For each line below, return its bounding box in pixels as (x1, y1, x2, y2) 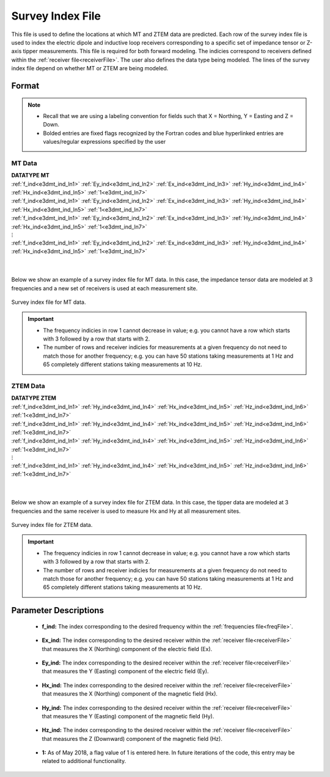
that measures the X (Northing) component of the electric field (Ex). (42, 645, 213, 652)
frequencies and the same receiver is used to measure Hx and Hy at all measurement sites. (11, 507, 241, 515)
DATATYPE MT (11, 172, 50, 179)
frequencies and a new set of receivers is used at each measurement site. (11, 284, 198, 292)
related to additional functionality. (42, 757, 127, 765)
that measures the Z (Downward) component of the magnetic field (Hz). (42, 735, 222, 742)
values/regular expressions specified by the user (43, 138, 166, 145)
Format (11, 80, 40, 91)
